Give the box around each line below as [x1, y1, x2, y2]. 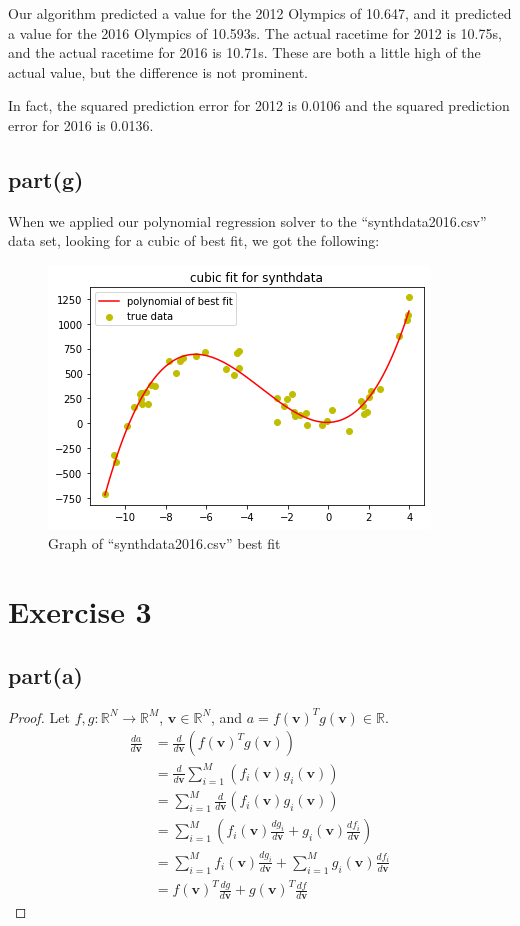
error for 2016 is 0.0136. [8, 114, 154, 135]
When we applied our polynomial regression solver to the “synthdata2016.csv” [8, 210, 487, 231]
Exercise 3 [8, 591, 152, 632]
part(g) [8, 163, 84, 194]
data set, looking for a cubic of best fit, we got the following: [8, 230, 380, 251]
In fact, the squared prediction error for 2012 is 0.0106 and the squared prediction [8, 95, 510, 116]
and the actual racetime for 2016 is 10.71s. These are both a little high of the [8, 42, 481, 63]
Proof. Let [8, 706, 70, 727]
